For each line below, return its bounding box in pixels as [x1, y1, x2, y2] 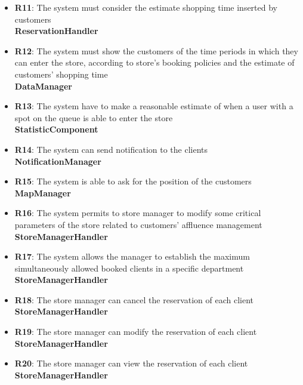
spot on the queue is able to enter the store [14, 111, 173, 124]
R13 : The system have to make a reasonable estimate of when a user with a [14, 100, 293, 112]
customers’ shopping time [14, 67, 108, 80]
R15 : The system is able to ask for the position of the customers [14, 175, 252, 187]
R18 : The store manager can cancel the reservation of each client [14, 293, 254, 306]
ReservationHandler [14, 24, 98, 37]
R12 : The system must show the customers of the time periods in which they [14, 44, 298, 57]
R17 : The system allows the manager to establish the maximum [14, 250, 250, 263]
